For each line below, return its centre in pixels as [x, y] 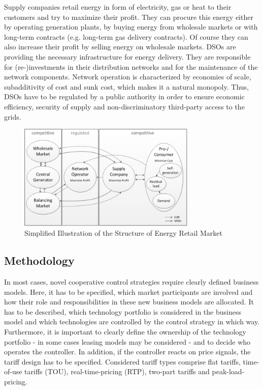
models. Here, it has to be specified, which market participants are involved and [128, 291]
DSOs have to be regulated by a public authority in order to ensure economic [124, 96]
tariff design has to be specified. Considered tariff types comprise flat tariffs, [122, 361]
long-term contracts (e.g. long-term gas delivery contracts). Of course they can [126, 36]
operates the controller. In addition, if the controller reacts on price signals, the [127, 352]
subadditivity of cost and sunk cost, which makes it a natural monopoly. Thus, [126, 86]
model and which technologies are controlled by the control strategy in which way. [132, 322]
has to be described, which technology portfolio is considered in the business [123, 311]
